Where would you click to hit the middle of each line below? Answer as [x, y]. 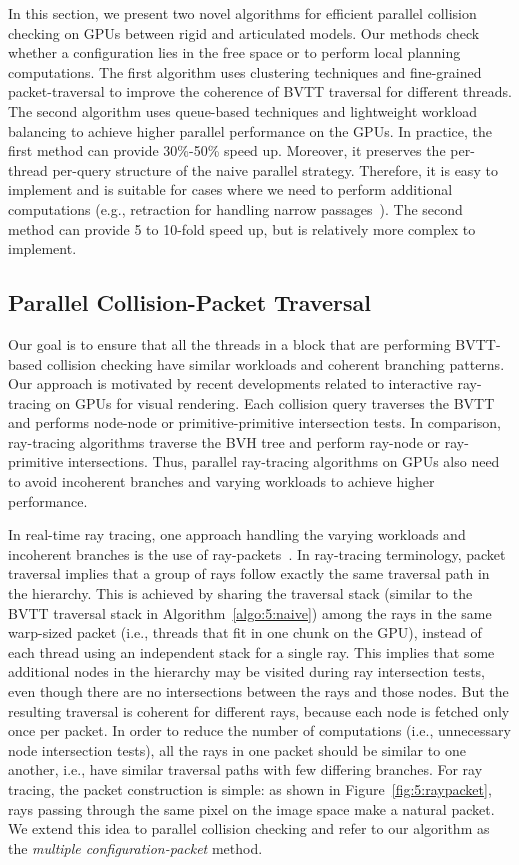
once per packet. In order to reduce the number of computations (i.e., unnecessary [259, 730]
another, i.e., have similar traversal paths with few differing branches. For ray [245, 769]
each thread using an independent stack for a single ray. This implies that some [251, 651]
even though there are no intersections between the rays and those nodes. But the [258, 691]
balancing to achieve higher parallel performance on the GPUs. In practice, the [250, 130]
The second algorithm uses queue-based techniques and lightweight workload [243, 110]
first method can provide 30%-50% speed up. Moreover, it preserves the [227, 150]
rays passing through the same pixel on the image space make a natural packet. [251, 808]
